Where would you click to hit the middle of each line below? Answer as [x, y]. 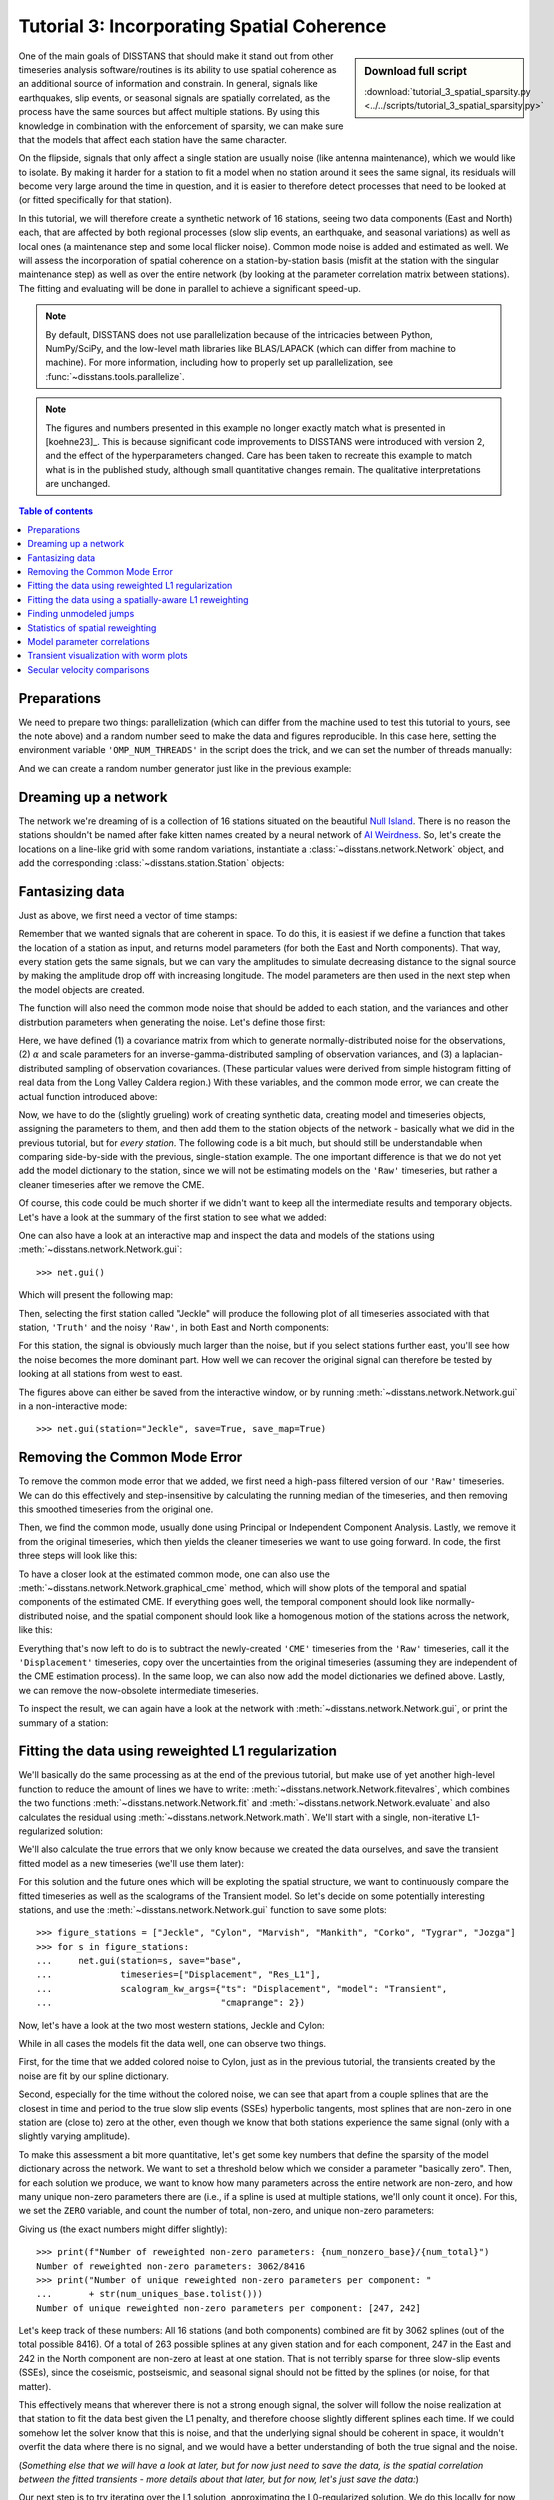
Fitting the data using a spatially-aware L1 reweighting [138, 599]
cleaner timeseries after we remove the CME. [111, 1184]
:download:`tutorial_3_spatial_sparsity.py [447, 91]
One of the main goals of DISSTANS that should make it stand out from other [176, 56]
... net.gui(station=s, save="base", [139, 1961]
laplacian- [482, 1054]
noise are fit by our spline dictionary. [93, 2076]
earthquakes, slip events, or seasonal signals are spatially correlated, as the [174, 97]
